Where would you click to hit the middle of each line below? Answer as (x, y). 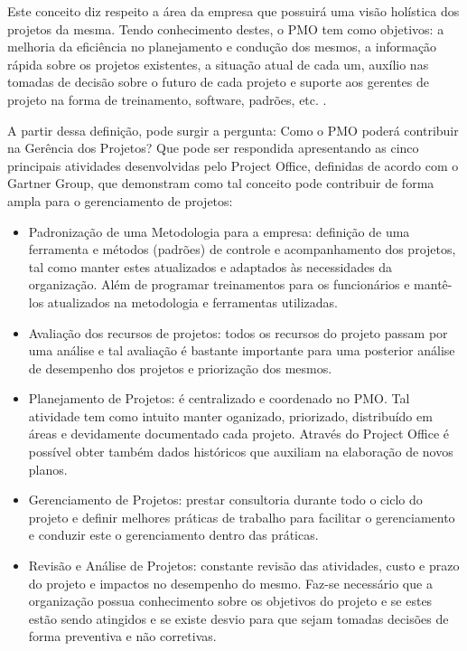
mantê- (433, 284)
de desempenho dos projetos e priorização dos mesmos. (180, 368)
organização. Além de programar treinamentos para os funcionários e (219, 284)
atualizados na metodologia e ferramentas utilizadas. (193, 302)
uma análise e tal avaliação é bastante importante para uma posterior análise (242, 350)
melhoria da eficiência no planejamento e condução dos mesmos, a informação (222, 47)
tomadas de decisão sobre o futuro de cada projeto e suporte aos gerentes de (218, 82)
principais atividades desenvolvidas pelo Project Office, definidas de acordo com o (233, 165)
